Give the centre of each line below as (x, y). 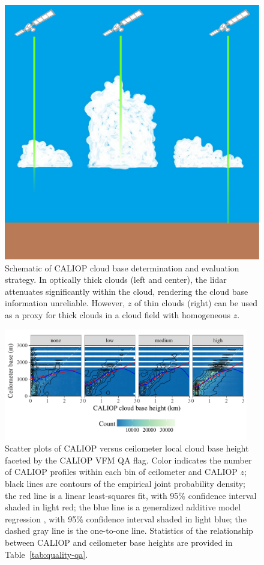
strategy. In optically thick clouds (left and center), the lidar (116, 279)
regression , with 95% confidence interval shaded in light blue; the (126, 518)
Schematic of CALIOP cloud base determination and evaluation (122, 267)
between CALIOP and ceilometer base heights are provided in (119, 542)
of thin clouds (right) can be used (196, 303)
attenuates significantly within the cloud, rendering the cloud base (127, 291)
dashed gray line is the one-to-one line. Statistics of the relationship (129, 530)
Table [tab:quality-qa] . (46, 554)
